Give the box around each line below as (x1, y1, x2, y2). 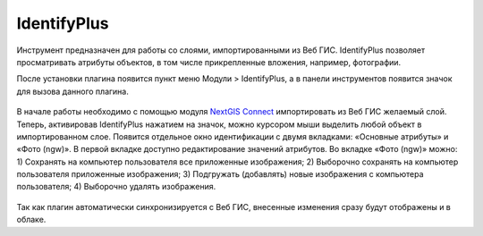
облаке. (16, 215, 47, 225)
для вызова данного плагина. (16, 86, 129, 97)
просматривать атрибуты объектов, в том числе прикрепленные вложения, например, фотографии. (16, 56, 402, 67)
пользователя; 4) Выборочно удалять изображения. (16, 181, 216, 192)
